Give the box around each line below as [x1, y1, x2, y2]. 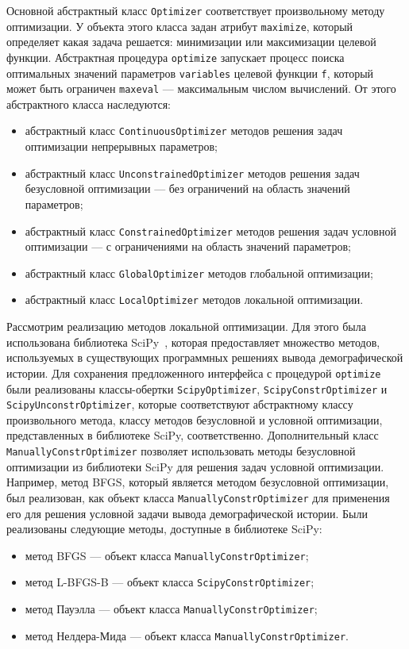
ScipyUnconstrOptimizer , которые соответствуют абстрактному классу [6, 396, 353, 413]
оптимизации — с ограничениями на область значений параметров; [25, 238, 351, 255]
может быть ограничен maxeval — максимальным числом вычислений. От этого [6, 80, 396, 97]
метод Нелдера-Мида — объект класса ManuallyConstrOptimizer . [25, 627, 349, 643]
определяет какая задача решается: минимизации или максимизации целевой [6, 33, 376, 50]
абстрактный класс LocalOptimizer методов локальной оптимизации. [25, 291, 364, 308]
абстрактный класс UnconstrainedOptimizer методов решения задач [25, 164, 360, 181]
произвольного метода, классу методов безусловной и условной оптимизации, [6, 411, 383, 428]
